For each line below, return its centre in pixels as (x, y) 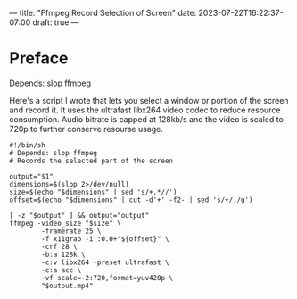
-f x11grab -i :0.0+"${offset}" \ (105, 239)
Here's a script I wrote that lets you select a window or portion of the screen (149, 100)
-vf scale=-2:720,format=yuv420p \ (107, 278)
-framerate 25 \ (71, 231)
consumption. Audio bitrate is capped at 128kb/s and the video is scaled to (146, 119)
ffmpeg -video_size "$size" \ (66, 223)
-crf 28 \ (59, 246)
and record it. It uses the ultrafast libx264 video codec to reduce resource (145, 110)
